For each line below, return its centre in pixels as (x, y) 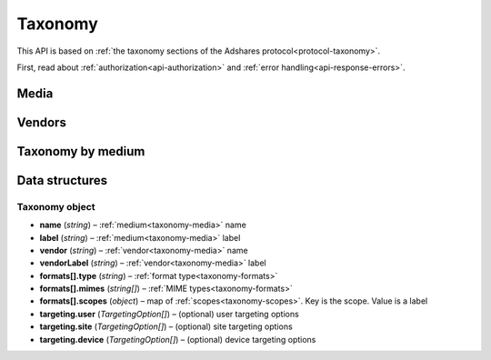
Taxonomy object (56, 206)
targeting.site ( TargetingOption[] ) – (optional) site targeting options (166, 326)
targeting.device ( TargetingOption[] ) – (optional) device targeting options (178, 339)
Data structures (62, 180)
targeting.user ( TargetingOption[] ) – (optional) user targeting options (169, 314)
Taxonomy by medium (81, 151)
